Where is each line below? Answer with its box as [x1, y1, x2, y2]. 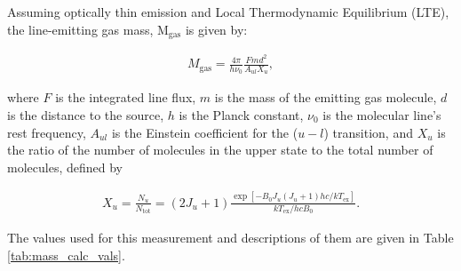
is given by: [185, 20, 248, 38]
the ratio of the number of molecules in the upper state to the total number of [7, 140, 433, 159]
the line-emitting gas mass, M [7, 20, 169, 38]
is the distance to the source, [7, 105, 164, 124]
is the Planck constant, [179, 105, 304, 124]
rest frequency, [7, 123, 86, 141]
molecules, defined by [7, 157, 123, 176]
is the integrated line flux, [55, 88, 196, 107]
